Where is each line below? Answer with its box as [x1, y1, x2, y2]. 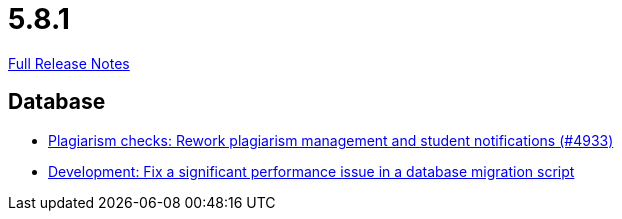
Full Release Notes [8, 54, 130, 72]
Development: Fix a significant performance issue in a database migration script [48, 162, 575, 180]
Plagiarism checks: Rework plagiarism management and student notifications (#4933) [48, 131, 614, 149]
